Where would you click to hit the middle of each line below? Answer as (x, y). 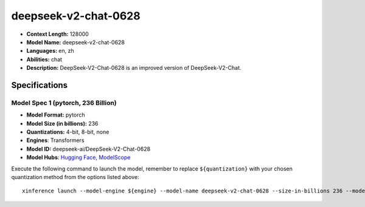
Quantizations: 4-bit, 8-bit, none (68, 132)
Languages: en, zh (50, 51)
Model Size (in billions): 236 (62, 123)
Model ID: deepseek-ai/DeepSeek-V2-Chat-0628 (89, 149)
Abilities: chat (44, 59)
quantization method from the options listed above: (75, 177)
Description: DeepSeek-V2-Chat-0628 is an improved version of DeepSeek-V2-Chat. (134, 68)
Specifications (40, 85)
